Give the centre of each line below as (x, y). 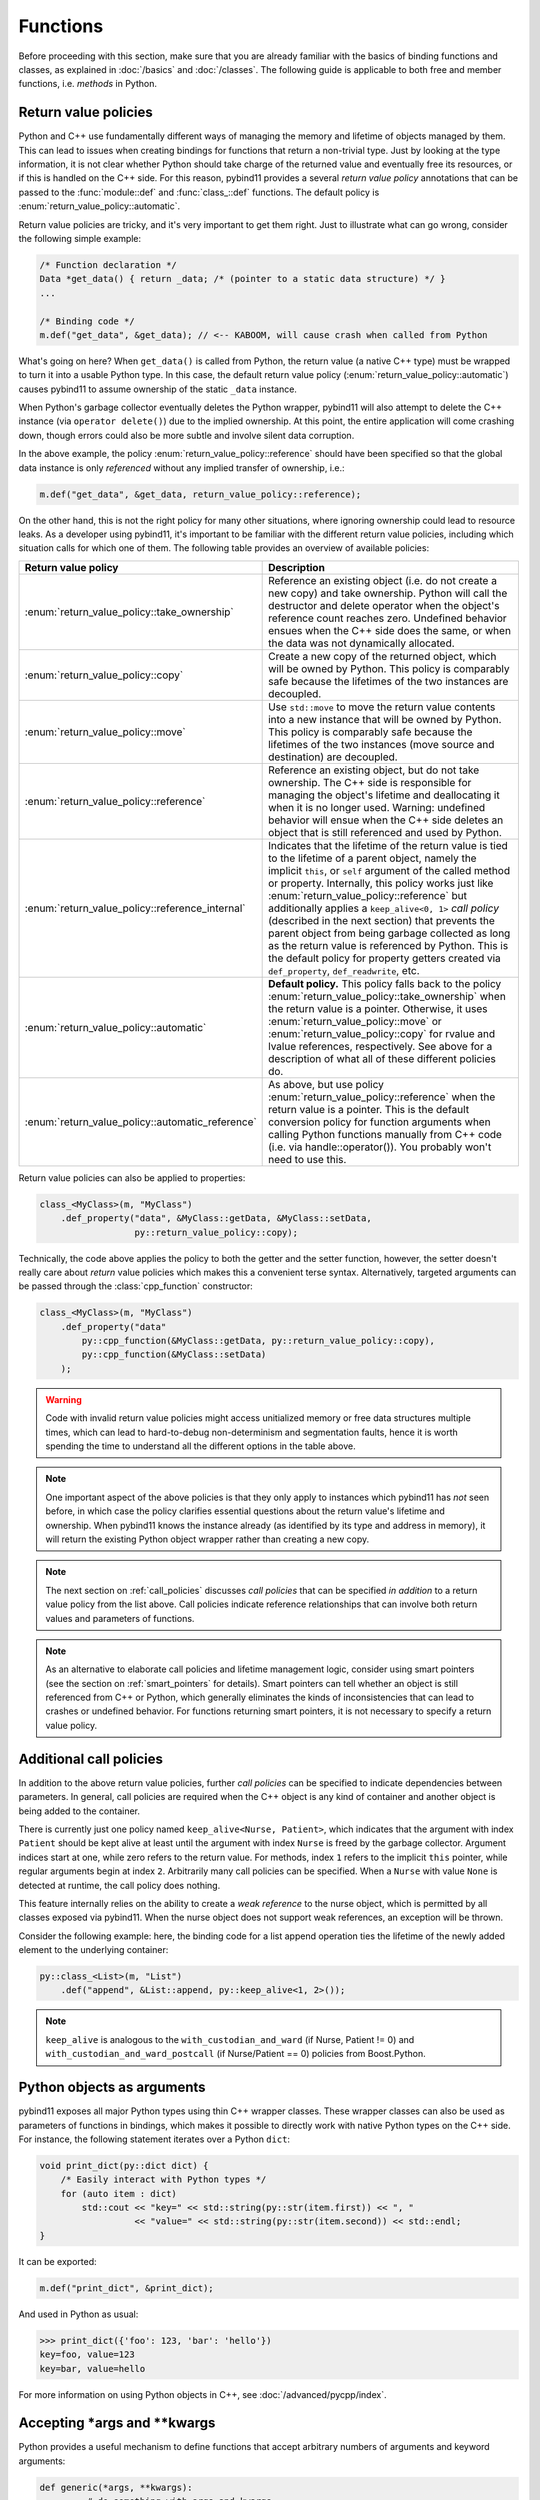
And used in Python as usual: (78, 2314)
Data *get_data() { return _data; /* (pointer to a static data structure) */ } (242, 279)
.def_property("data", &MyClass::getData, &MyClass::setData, (216, 1218)
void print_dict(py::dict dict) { (124, 2165)
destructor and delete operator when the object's (384, 605)
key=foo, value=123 (87, 2354)
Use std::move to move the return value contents (382, 707)
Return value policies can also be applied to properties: (132, 1177)
